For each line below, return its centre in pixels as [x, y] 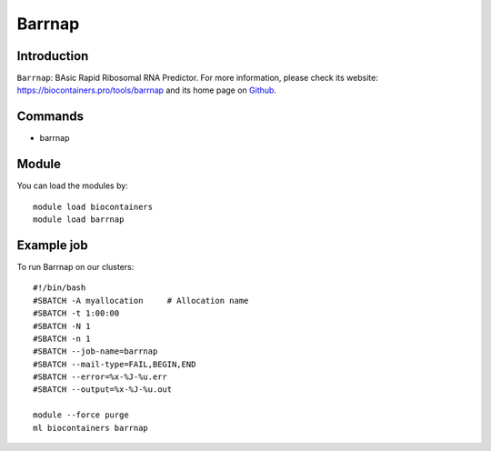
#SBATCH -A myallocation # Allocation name [141, 301]
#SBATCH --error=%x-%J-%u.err [100, 377]
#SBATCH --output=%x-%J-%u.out [103, 390]
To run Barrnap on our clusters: [75, 266]
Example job [52, 245]
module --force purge [81, 415]
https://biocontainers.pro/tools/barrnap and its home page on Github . [147, 90]
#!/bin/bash [60, 288]
